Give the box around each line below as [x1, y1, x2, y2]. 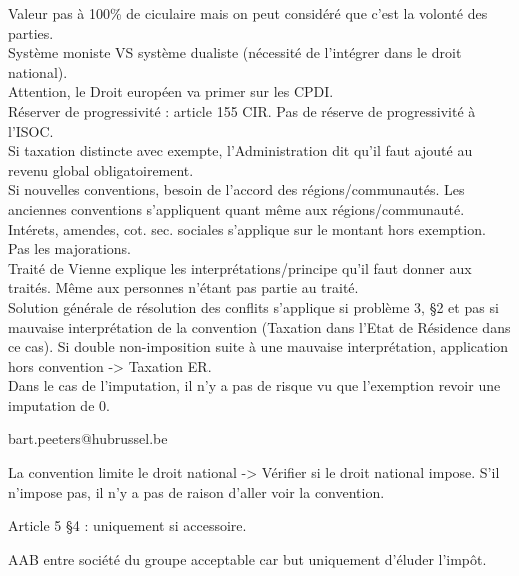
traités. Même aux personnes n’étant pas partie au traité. [8, 277, 359, 298]
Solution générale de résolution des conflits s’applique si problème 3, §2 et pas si [8, 296, 499, 317]
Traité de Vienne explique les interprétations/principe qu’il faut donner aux [8, 257, 472, 278]
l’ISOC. [8, 120, 54, 141]
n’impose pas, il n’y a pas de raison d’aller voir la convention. [8, 481, 385, 502]
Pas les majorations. [8, 238, 131, 259]
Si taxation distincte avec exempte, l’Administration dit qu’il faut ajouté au [8, 140, 473, 161]
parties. [8, 22, 54, 43]
